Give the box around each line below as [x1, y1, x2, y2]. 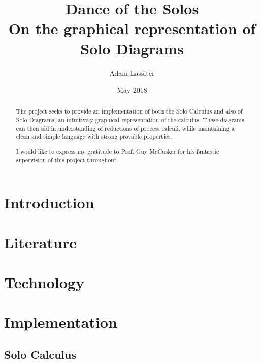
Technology [4, 272, 84, 293]
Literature [4, 232, 77, 253]
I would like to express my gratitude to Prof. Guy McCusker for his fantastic [16, 147, 219, 155]
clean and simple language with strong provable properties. [16, 132, 172, 141]
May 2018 [117, 85, 147, 95]
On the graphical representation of [8, 18, 256, 39]
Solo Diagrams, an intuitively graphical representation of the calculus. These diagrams [16, 116, 244, 124]
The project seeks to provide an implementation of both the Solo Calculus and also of [16, 107, 243, 116]
